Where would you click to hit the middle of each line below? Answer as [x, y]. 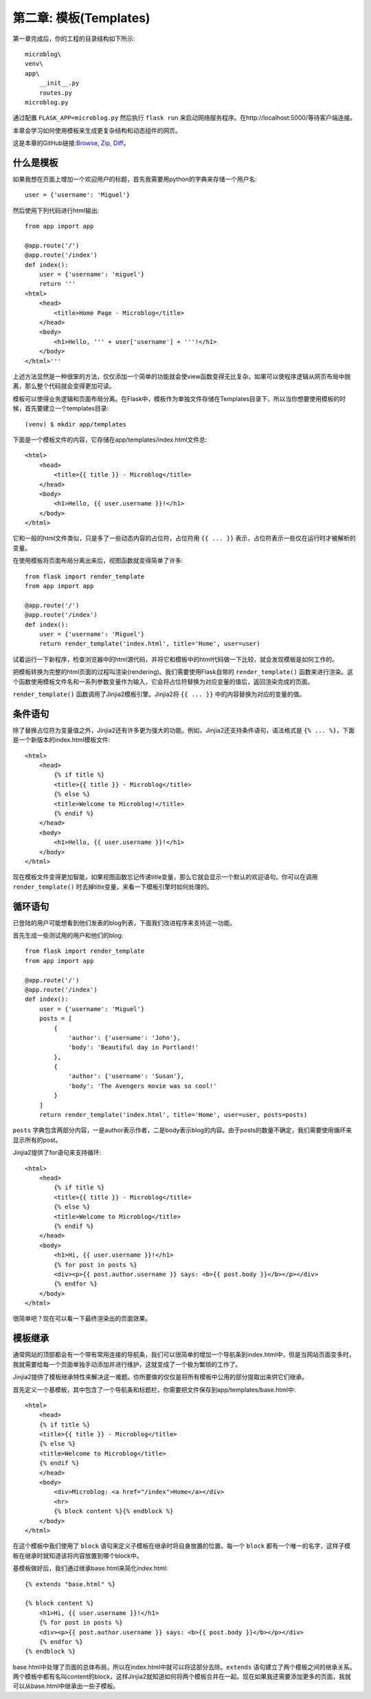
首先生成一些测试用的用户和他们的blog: [68, 935]
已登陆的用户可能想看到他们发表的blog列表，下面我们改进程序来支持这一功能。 [124, 922]
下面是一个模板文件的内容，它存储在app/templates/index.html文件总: [110, 440]
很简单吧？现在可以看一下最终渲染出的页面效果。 [82, 1319]
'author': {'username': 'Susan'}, [126, 1076]
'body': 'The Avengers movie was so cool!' [143, 1086]
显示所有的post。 [37, 1140]
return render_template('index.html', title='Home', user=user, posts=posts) [173, 1115]
